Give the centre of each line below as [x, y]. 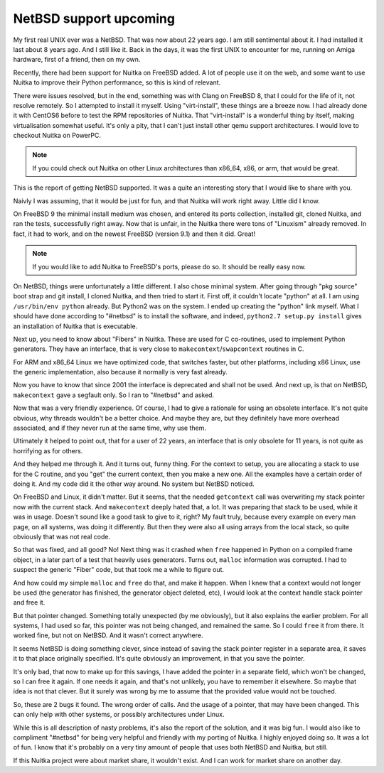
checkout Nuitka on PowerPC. [57, 136]
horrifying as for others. [48, 450]
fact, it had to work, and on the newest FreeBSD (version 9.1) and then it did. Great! [134, 234]
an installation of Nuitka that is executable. [75, 326]
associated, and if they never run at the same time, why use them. [110, 428]
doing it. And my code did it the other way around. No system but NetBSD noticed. [134, 484]
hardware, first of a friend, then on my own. [77, 60]
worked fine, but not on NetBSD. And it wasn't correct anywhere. [108, 635]
